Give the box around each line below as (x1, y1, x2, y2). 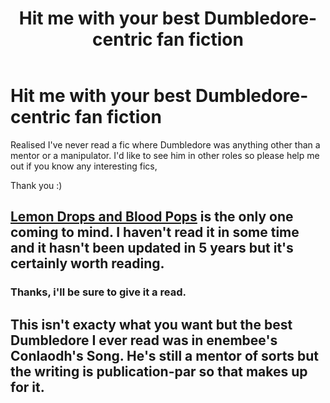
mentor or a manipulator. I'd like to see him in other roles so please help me (10, 149, 320, 161)
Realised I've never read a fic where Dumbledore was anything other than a (10, 138, 321, 151)
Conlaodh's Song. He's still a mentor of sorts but (10, 347, 319, 364)
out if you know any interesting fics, (10, 160, 158, 172)
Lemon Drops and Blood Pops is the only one (10, 208, 294, 226)
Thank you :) (10, 179, 63, 191)
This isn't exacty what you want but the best (10, 316, 293, 333)
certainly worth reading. (10, 255, 165, 272)
